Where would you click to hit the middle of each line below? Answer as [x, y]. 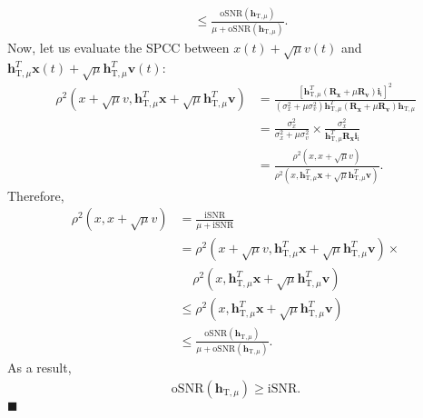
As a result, [39, 367]
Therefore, [36, 195]
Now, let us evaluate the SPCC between [118, 47]
